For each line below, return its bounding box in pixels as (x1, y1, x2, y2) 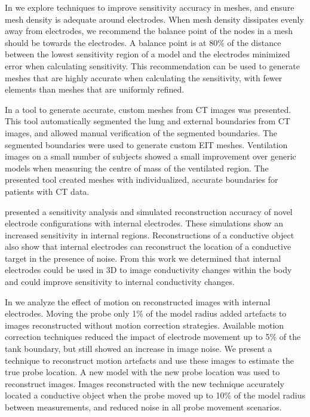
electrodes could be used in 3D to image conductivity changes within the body (5, 263, 292, 276)
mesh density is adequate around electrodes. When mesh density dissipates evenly (5, 13, 304, 25)
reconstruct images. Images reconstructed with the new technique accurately (5, 377, 284, 390)
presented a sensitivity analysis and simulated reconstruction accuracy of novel (5, 205, 293, 217)
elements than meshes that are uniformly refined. (5, 83, 185, 96)
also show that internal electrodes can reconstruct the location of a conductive (5, 240, 291, 253)
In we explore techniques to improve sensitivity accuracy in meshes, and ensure (5, 1, 294, 13)
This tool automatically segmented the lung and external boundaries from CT (5, 115, 290, 127)
